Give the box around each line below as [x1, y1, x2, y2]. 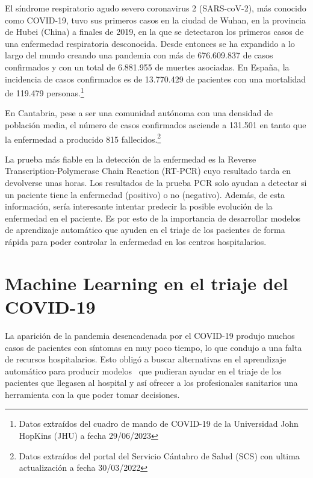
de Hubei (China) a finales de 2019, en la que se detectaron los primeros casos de [5, 25, 304, 38]
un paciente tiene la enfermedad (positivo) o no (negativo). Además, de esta [5, 188, 285, 200]
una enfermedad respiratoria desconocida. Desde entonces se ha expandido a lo [5, 37, 295, 49]
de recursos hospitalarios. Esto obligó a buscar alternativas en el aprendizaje [5, 353, 287, 365]
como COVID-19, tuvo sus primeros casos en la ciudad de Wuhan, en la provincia [5, 13, 306, 26]
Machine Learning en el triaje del [5, 270, 288, 295]
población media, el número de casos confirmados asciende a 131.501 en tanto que [5, 119, 306, 131]
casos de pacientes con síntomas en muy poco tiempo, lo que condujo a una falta [5, 341, 302, 353]
